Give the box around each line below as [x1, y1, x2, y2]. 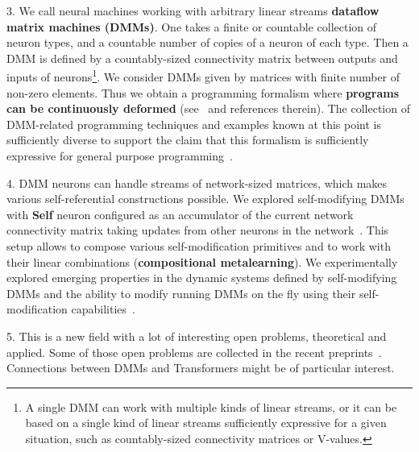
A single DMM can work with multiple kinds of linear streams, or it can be [25, 398, 397, 415]
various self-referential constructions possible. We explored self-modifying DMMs [6, 190, 404, 207]
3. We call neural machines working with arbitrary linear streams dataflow [6, 2, 380, 19]
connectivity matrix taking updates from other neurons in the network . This [6, 222, 389, 238]
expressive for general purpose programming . [6, 147, 233, 164]
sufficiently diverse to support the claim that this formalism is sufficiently [6, 131, 369, 148]
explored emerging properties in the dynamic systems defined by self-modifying [6, 269, 397, 286]
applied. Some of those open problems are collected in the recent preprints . [6, 343, 382, 360]
